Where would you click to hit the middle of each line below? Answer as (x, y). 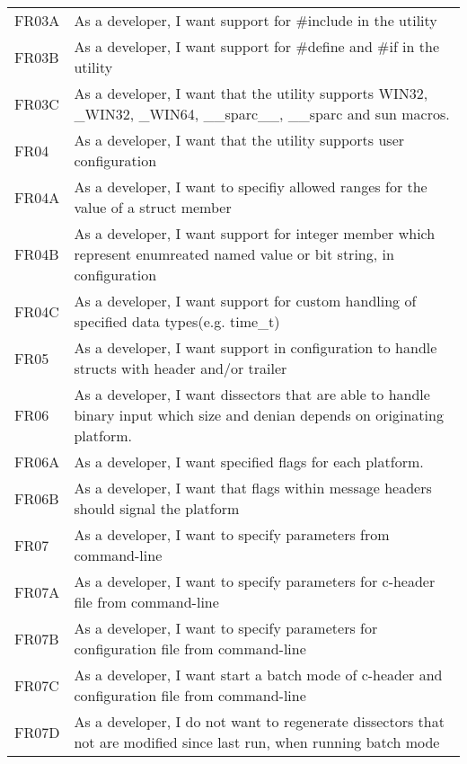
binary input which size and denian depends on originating (259, 415)
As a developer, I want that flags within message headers (253, 488)
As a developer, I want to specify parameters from (232, 534)
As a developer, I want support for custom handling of (245, 301)
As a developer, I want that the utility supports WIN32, (251, 93)
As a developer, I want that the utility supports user (239, 140)
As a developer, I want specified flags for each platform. (249, 462)
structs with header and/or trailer (181, 368)
